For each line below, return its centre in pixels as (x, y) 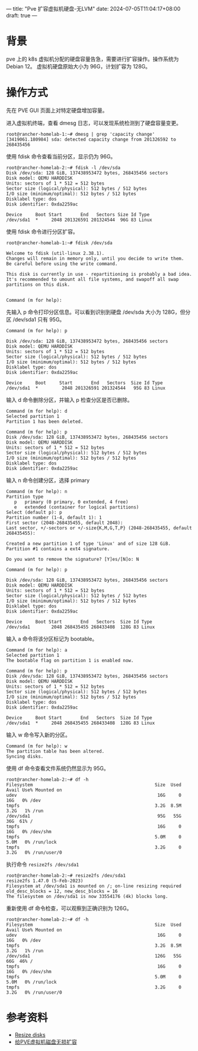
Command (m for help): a (37, 650)
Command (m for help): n (37, 491)
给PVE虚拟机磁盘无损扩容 (46, 1041)
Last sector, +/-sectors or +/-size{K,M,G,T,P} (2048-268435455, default (99, 528)
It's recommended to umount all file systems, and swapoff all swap (92, 279)
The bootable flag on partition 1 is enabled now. (70, 660)
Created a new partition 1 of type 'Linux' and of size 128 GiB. (88, 544)
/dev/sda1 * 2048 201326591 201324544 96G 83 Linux (79, 220)
